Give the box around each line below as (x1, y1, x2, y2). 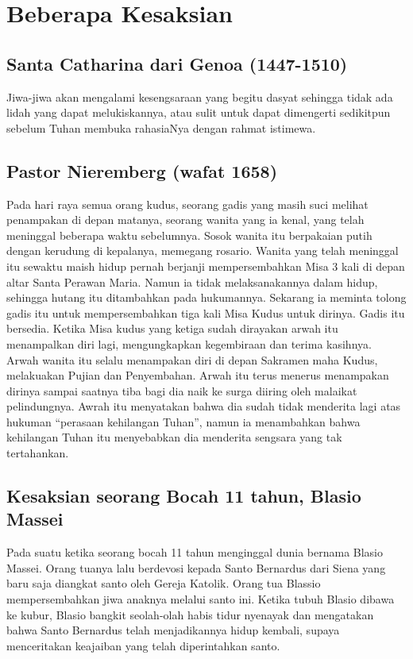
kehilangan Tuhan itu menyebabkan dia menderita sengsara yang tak (6, 429, 342, 445)
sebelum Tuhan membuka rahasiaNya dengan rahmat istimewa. (6, 119, 316, 136)
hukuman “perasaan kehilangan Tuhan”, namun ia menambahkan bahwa (6, 413, 361, 430)
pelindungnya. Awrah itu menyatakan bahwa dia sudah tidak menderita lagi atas (6, 398, 401, 414)
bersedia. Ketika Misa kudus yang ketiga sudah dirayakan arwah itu (6, 320, 338, 337)
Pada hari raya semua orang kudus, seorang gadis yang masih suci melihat (6, 195, 369, 212)
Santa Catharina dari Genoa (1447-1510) (6, 51, 348, 75)
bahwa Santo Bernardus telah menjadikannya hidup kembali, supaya (6, 622, 340, 638)
